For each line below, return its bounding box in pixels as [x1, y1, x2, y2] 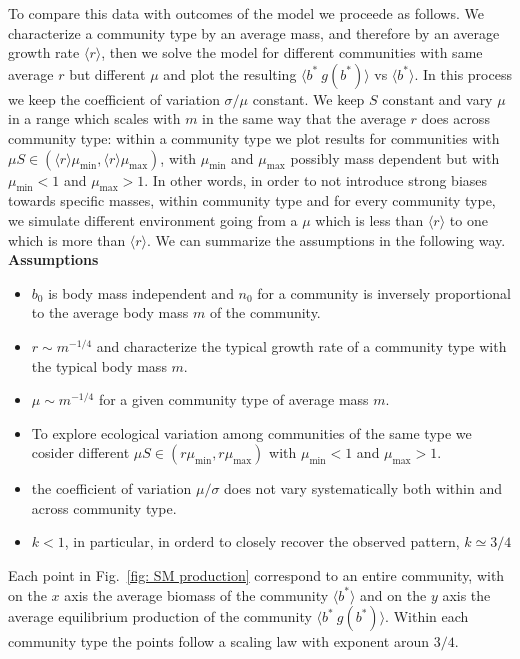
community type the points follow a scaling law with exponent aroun [8, 631, 429, 652]
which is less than [315, 209, 424, 230]
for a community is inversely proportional [257, 282, 511, 303]
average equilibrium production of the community [8, 606, 312, 627]
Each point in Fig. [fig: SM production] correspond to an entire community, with [8, 565, 505, 586]
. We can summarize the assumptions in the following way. [147, 229, 506, 250]
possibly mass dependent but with [290, 147, 500, 168]
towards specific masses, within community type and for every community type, [8, 190, 496, 211]
